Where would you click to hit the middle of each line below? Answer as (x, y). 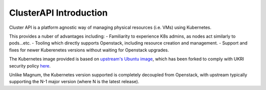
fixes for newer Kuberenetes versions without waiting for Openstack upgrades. (89, 50)
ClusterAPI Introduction (58, 13)
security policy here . (30, 66)
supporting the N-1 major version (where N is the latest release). (74, 82)
